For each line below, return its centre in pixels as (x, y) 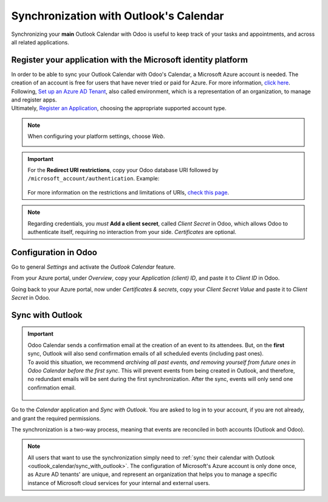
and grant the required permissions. (56, 418)
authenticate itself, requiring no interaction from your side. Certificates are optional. (132, 232)
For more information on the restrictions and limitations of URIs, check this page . (128, 192)
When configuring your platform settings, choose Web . (96, 136)
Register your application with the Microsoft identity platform (130, 60)
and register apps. (34, 100)
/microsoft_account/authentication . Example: (94, 179)
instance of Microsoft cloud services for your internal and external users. (119, 483)
